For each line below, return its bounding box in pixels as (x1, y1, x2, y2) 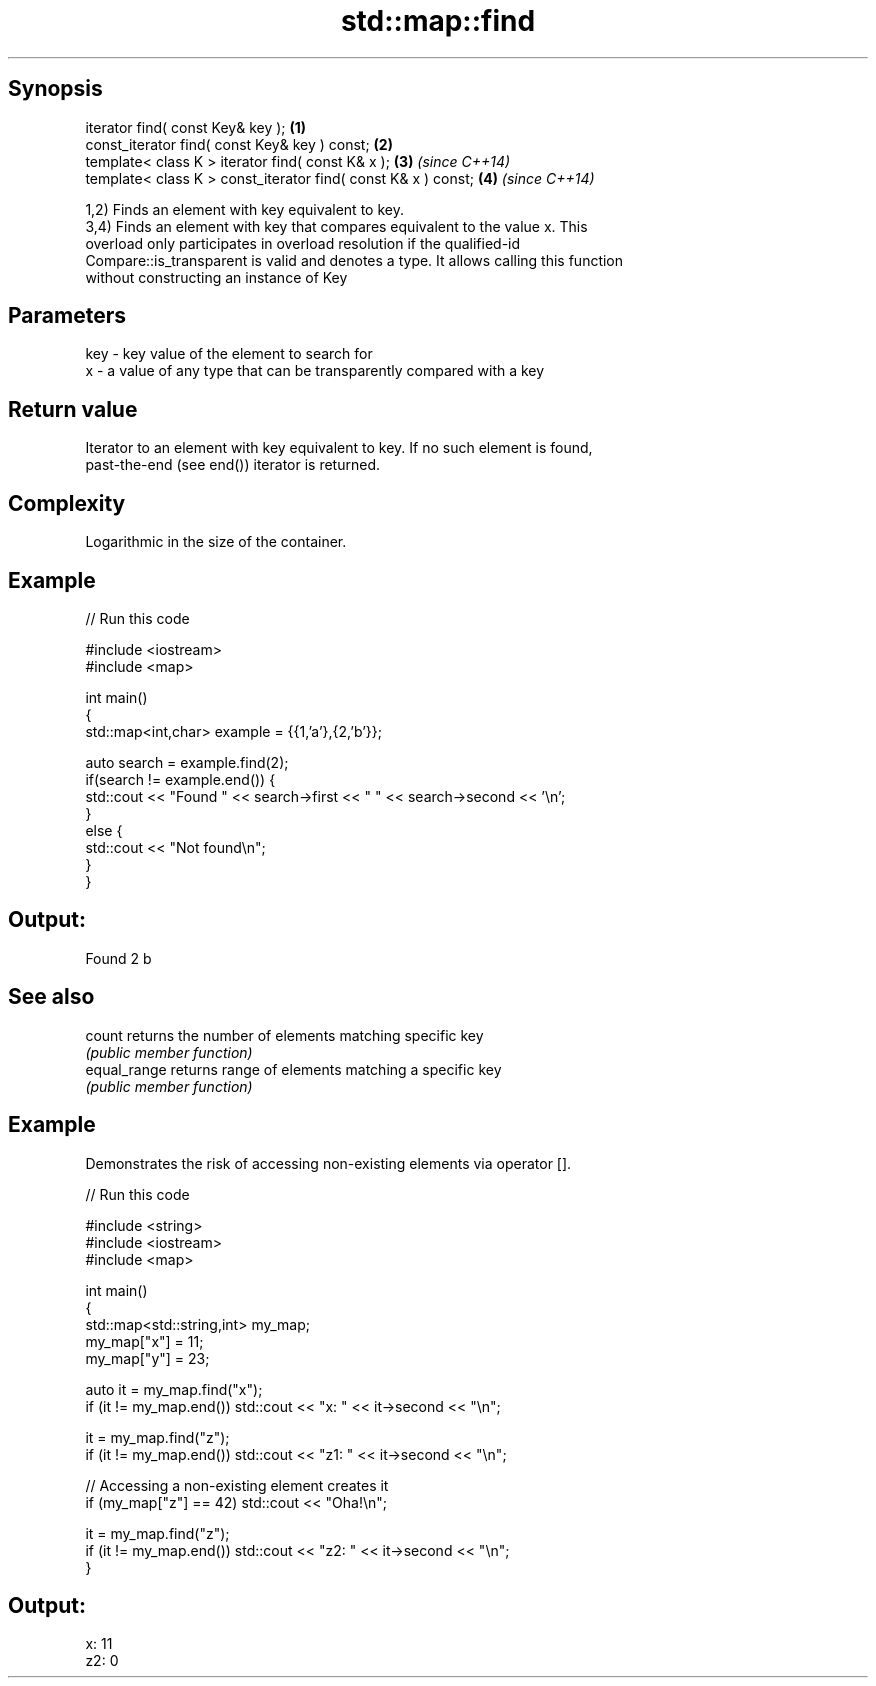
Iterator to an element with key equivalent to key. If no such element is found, (85, 439, 593, 457)
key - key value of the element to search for (85, 345, 373, 363)
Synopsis (8, 76, 103, 102)
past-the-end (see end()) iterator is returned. (85, 456, 380, 474)
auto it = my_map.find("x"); (85, 1380, 263, 1398)
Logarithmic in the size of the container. (85, 533, 347, 551)
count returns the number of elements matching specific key (85, 1026, 484, 1044)
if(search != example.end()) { (85, 770, 276, 788)
